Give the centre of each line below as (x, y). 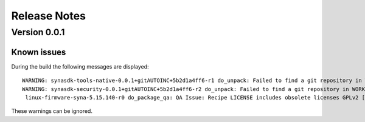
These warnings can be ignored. (52, 111)
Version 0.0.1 (38, 32)
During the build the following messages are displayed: (80, 66)
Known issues (39, 52)
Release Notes (49, 16)
